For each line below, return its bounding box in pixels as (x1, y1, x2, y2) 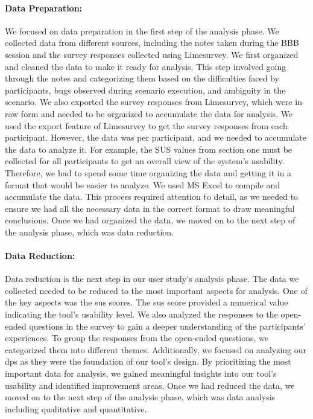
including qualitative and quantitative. (5, 402, 147, 415)
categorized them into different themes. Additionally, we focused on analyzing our (5, 343, 306, 356)
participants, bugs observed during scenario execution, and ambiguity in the (5, 83, 286, 96)
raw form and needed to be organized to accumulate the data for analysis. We (5, 107, 293, 120)
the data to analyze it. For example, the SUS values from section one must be (5, 142, 292, 155)
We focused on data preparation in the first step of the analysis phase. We (5, 24, 279, 37)
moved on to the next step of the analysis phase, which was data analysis (5, 391, 276, 403)
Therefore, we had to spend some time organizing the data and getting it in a (5, 166, 292, 179)
